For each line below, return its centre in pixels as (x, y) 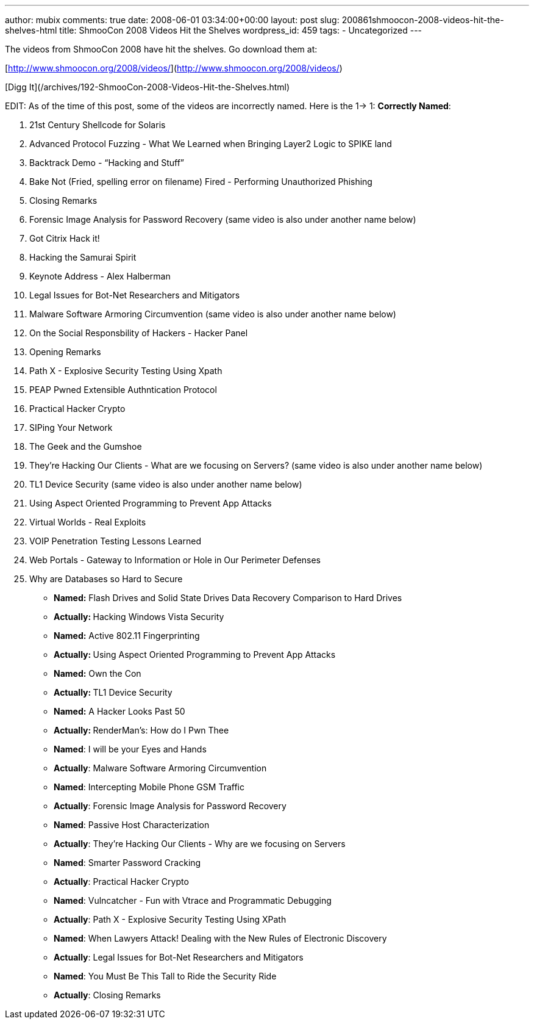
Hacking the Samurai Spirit (83, 257)
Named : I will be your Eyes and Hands (130, 749)
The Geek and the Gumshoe (86, 446)
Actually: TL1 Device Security (113, 692)
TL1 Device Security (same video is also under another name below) (166, 484)
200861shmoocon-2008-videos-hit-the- (423, 20)
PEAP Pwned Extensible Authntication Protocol (123, 390)
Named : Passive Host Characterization (132, 825)
